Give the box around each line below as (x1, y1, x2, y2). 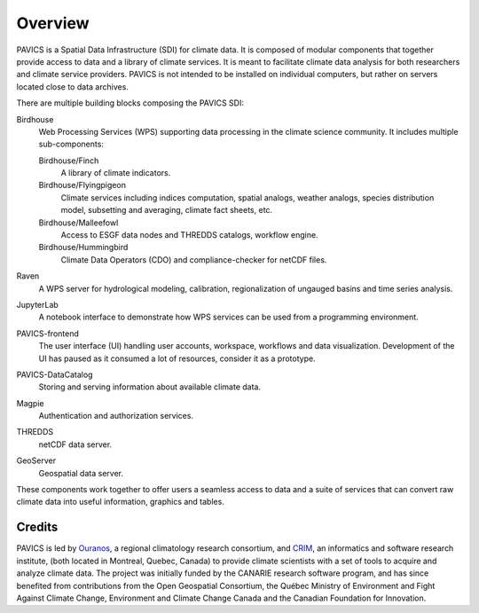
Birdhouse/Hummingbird (38, 242, 129, 253)
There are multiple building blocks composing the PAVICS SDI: (16, 98, 244, 108)
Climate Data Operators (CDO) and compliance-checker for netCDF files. (60, 254, 327, 265)
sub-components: (38, 138, 104, 150)
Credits (16, 520, 59, 535)
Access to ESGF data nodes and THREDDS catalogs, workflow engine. (60, 230, 318, 240)
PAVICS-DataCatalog (16, 369, 93, 380)
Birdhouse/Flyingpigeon (38, 180, 126, 191)
